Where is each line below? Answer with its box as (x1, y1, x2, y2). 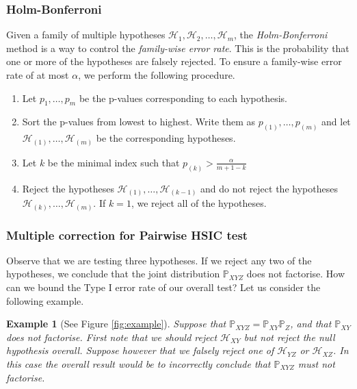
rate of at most (6, 68, 69, 81)
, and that (290, 316, 332, 331)
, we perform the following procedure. (78, 68, 235, 81)
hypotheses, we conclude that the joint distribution (6, 266, 220, 281)
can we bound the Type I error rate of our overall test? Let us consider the (6, 280, 321, 294)
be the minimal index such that (47, 155, 180, 169)
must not (297, 357, 335, 371)
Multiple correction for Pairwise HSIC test (6, 226, 248, 243)
